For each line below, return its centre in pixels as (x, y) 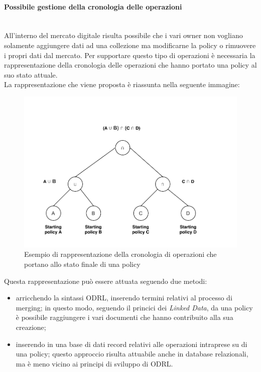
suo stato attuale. (31, 74)
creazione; (31, 327)
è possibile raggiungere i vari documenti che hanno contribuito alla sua (124, 317)
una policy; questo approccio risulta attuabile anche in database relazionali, (132, 354)
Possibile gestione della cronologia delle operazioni (93, 6)
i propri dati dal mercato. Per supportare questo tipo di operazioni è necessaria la (130, 55)
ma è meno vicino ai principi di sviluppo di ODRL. (94, 363)
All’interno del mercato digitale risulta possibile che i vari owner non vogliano (123, 35)
